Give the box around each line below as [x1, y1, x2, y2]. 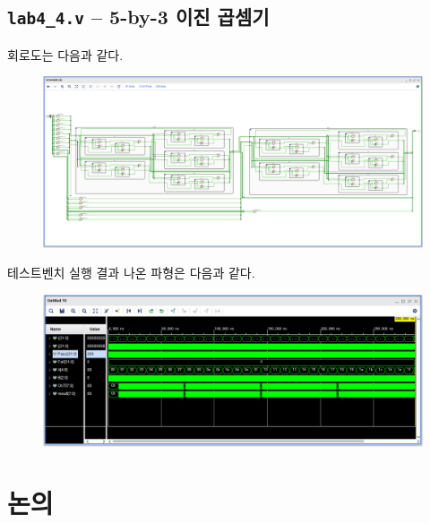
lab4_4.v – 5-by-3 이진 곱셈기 [7, 3, 270, 30]
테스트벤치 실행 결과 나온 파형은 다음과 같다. [7, 263, 255, 282]
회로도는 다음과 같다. [7, 45, 124, 64]
